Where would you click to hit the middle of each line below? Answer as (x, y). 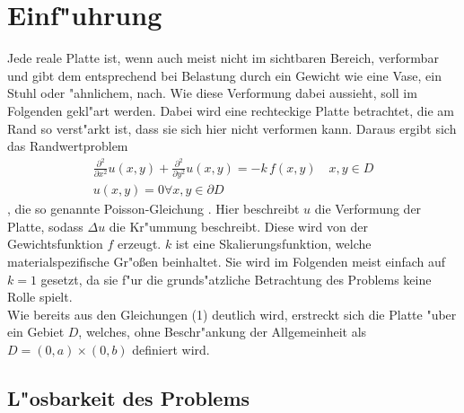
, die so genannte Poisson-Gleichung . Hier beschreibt (153, 209)
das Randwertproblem (68, 146)
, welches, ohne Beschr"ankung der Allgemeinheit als (223, 332)
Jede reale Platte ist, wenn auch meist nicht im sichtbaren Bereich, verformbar (223, 58)
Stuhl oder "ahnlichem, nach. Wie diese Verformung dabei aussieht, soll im (212, 93)
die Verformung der (368, 209)
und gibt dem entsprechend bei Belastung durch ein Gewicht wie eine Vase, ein (224, 75)
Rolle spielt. (40, 297)
